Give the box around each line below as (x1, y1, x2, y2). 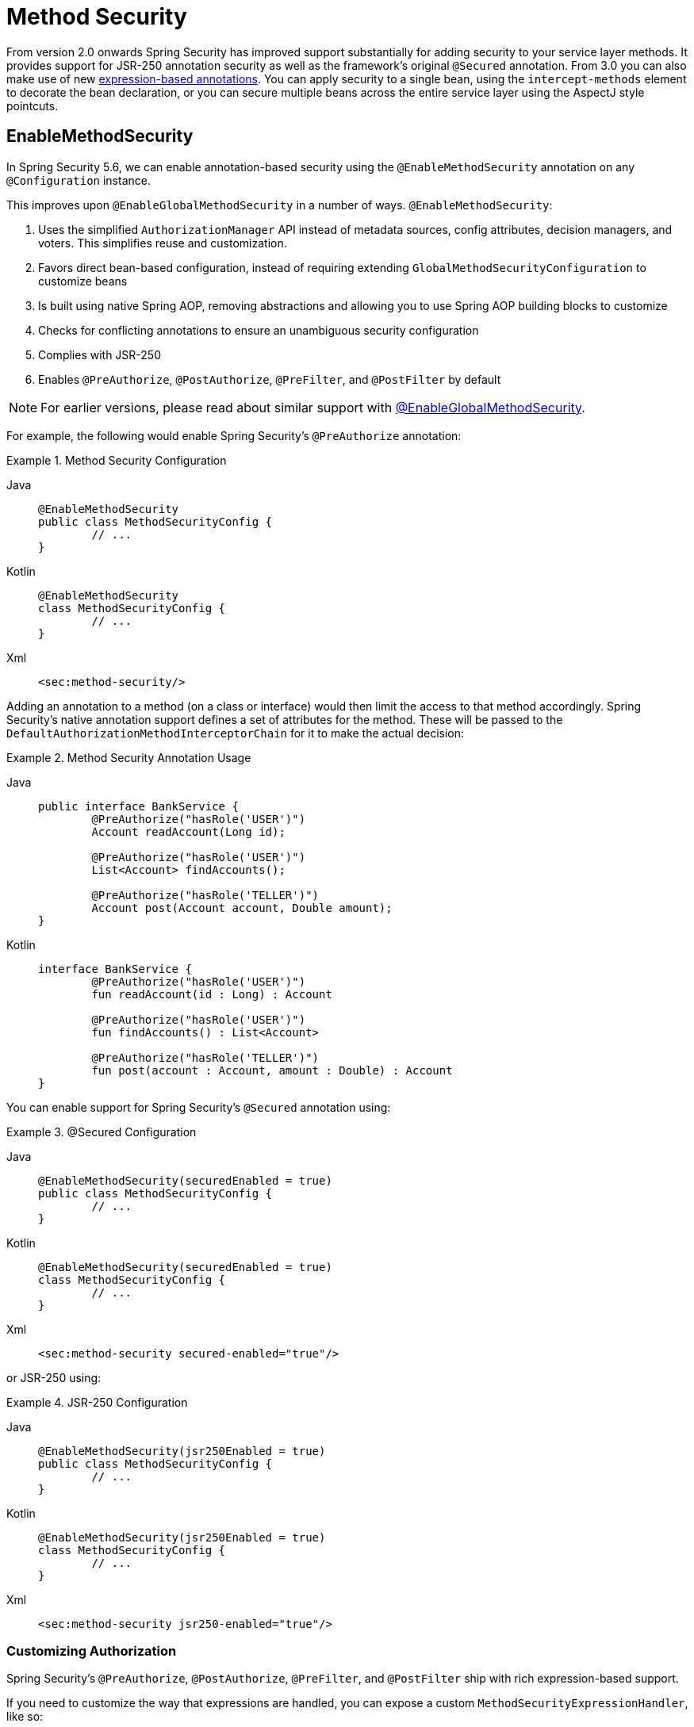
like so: (6, 1710, 44, 1724)
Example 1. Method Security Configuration (6, 453, 227, 467)
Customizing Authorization (6, 1642, 177, 1659)
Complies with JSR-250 (38, 347, 161, 362)
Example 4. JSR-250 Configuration (6, 1395, 188, 1409)
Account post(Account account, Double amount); (91, 901, 393, 914)
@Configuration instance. (6, 173, 151, 187)
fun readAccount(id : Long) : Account (91, 987, 332, 1001)
